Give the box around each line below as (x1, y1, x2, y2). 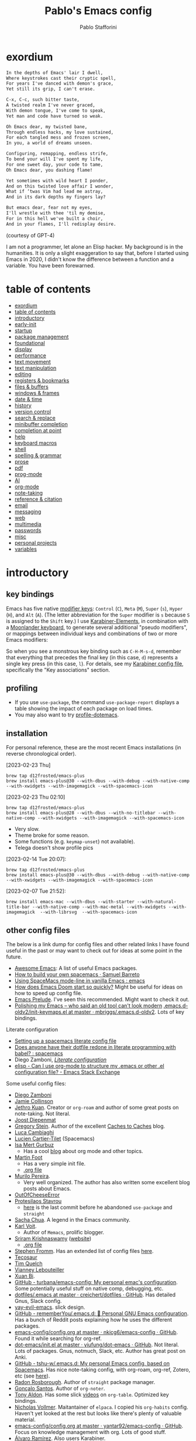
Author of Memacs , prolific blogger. (23, 1229, 104, 1236)
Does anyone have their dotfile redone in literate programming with (14, 1044, 176, 1051)
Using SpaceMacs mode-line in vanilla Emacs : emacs (14, 977, 145, 984)
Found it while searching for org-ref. (14, 1335, 102, 1342)
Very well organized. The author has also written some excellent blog (23, 1179, 190, 1186)
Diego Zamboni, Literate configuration (14, 1056, 107, 1063)
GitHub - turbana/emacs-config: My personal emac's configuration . (14, 1279, 178, 1286)
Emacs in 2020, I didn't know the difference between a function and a (6, 256, 174, 263)
